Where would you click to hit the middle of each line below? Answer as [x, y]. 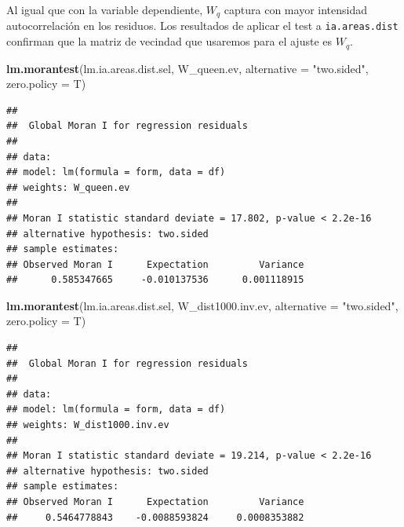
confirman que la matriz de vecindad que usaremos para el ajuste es [169, 41]
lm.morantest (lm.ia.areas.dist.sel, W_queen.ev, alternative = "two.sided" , [187, 68]
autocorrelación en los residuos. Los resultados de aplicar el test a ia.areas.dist [202, 26]
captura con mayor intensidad [295, 9]
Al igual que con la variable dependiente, [105, 9]
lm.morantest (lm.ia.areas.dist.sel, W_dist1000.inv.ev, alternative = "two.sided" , [202, 305]
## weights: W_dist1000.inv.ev [88, 425]
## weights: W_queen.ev [68, 187]
